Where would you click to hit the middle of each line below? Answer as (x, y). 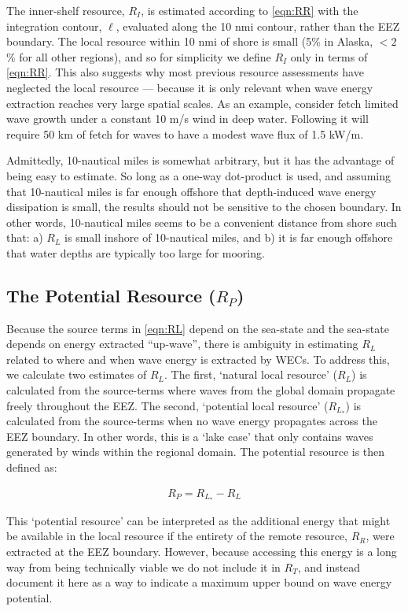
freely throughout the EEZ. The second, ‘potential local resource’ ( (167, 405)
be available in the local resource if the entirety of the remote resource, (177, 536)
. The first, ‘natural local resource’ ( (251, 374)
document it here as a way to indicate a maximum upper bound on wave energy (199, 582)
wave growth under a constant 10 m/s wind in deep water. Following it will (187, 118)
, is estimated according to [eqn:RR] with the (250, 10)
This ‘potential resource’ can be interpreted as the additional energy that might (198, 520)
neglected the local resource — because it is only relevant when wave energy (190, 87)
